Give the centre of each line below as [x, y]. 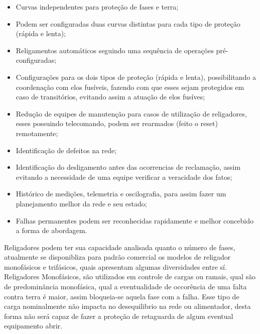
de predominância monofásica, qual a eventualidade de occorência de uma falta [125, 287]
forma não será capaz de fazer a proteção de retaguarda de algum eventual [119, 316]
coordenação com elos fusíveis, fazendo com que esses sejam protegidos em [130, 87]
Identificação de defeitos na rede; [66, 150]
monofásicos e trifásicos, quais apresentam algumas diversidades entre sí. [115, 266]
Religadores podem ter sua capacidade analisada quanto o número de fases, [120, 247]
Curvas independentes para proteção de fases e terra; [97, 7]
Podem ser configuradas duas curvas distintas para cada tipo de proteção [128, 23]
